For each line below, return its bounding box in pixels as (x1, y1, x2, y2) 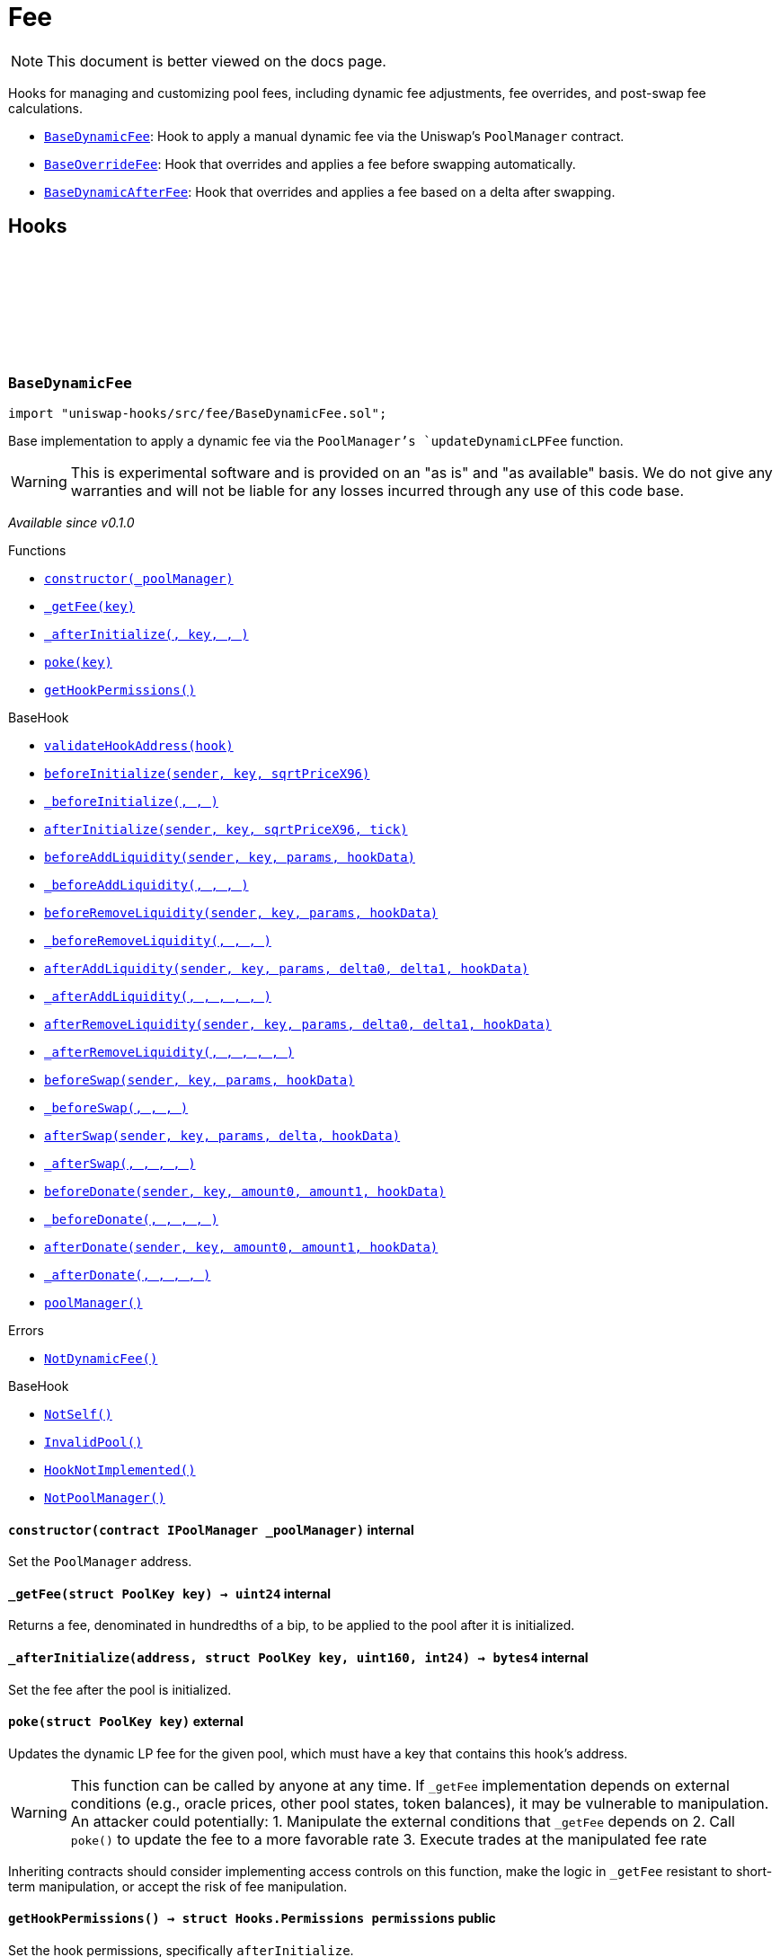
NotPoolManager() (44, 1490, 165, 1505)
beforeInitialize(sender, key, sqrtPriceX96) (44, 766, 370, 781)
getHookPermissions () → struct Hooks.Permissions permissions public (8, 1910, 496, 1926)
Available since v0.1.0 (8, 514, 135, 530)
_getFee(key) (44, 598, 136, 614)
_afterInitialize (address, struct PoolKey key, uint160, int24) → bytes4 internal (8, 1650, 589, 1666)
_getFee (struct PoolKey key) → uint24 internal (8, 1585, 332, 1601)
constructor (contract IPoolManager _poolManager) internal (8, 1521, 414, 1537)
